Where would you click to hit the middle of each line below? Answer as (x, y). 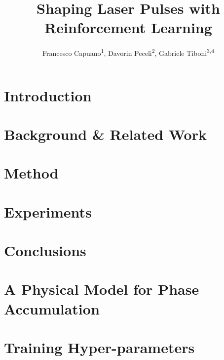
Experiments (48, 211)
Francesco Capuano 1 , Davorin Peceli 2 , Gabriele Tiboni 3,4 (128, 52)
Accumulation (52, 308)
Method (31, 173)
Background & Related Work (105, 134)
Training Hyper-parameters (99, 347)
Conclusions (45, 250)
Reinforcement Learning (128, 27)
